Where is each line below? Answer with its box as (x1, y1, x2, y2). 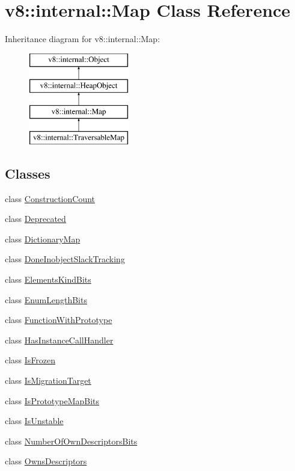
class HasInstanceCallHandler (5, 333, 114, 346)
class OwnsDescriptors (5, 455, 87, 467)
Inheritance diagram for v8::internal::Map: (5, 32, 160, 45)
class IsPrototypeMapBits (5, 394, 100, 407)
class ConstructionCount (5, 192, 96, 205)
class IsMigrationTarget (5, 374, 91, 387)
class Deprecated (5, 212, 66, 225)
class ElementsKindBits (5, 273, 91, 286)
